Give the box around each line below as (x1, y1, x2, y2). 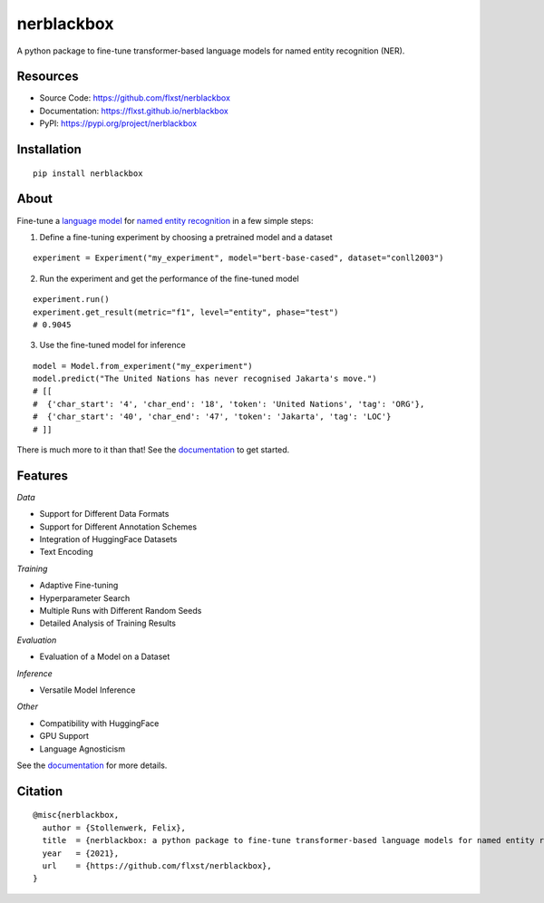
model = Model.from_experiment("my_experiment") (33, 361, 253, 371)
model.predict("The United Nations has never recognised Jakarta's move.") (33, 374, 377, 384)
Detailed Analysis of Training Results (39, 617, 177, 629)
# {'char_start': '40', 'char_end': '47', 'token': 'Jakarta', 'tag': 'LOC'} (33, 412, 392, 422)
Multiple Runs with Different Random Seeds (39, 606, 202, 617)
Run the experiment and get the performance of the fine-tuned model (39, 273, 299, 284)
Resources (16, 69, 79, 84)
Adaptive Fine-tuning (39, 580, 119, 591)
